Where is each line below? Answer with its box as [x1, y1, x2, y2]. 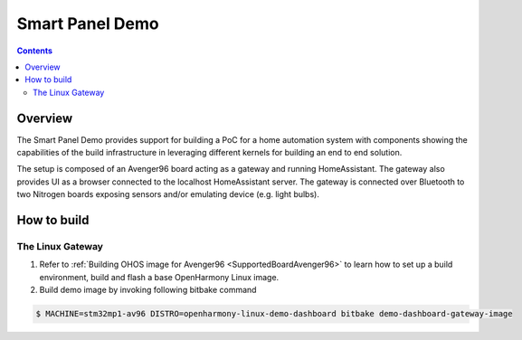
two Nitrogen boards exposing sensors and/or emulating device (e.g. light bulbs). [16, 189, 320, 200]
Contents [16, 45, 53, 56]
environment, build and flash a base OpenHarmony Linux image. [39, 271, 280, 282]
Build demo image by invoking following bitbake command [39, 285, 257, 296]
